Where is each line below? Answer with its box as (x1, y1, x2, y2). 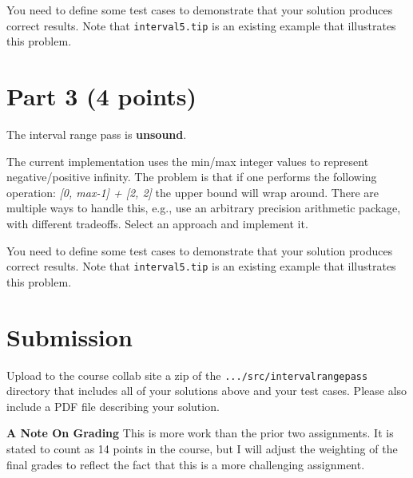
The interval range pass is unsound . (6, 125, 187, 142)
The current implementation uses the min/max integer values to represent (6, 152, 369, 169)
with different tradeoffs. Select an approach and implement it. (6, 215, 308, 231)
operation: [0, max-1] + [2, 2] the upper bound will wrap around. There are (6, 184, 379, 200)
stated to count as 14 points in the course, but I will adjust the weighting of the (6, 440, 398, 456)
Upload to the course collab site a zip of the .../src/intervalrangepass (6, 366, 368, 383)
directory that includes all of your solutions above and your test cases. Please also (6, 382, 407, 399)
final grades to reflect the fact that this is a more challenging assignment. (6, 456, 365, 472)
